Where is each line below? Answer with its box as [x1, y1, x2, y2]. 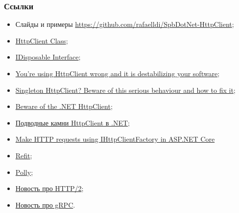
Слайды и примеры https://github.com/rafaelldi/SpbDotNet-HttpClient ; [15, 19, 234, 29]
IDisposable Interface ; [15, 52, 81, 62]
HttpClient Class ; [15, 35, 68, 45]
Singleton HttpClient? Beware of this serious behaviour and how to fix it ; [15, 85, 236, 95]
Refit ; [15, 150, 32, 160]
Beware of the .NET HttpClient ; [15, 101, 113, 111]
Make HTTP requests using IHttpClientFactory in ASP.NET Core [15, 134, 215, 144]
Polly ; [15, 167, 33, 177]
